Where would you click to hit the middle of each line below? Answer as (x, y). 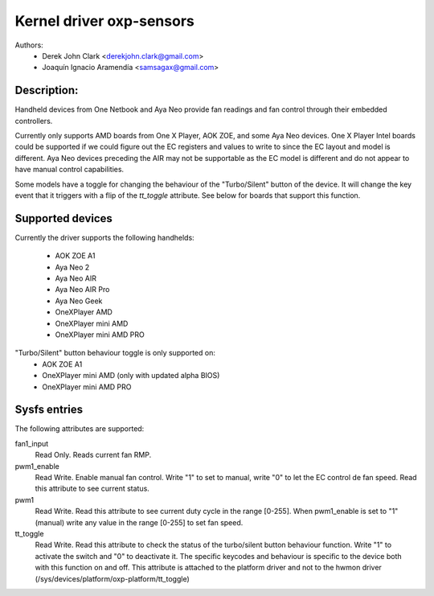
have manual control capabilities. (70, 170)
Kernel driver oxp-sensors (104, 21)
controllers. (34, 121)
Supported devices (63, 218)
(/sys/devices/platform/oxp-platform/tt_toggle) (113, 578)
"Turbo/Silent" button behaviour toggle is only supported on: (115, 353)
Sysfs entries (49, 410)
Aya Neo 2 (72, 267)
